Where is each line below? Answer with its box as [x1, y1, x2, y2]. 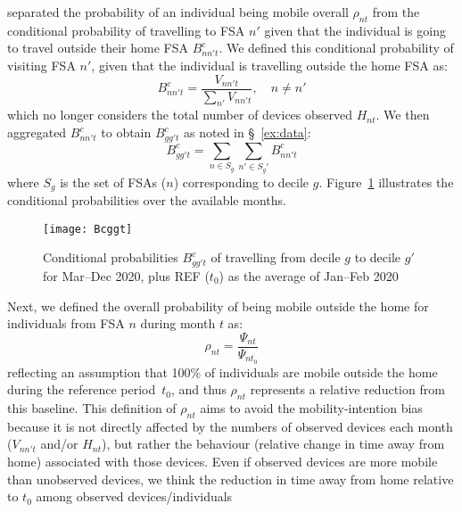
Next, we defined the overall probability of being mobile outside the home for [7, 296, 429, 315]
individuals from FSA [7, 314, 125, 333]
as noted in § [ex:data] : [184, 123, 311, 142]
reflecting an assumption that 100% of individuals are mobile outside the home [7, 362, 438, 381]
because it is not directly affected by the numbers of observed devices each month [7, 417, 453, 435]
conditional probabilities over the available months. [7, 190, 286, 209]
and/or [40, 434, 78, 453]
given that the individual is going [264, 21, 446, 39]
